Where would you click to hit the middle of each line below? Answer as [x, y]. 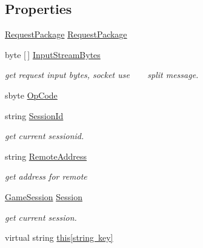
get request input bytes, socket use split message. [102, 75]
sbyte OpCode [31, 95]
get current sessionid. [45, 136]
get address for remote [46, 176]
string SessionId [34, 115]
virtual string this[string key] [59, 237]
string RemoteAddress [46, 156]
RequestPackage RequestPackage [66, 34]
